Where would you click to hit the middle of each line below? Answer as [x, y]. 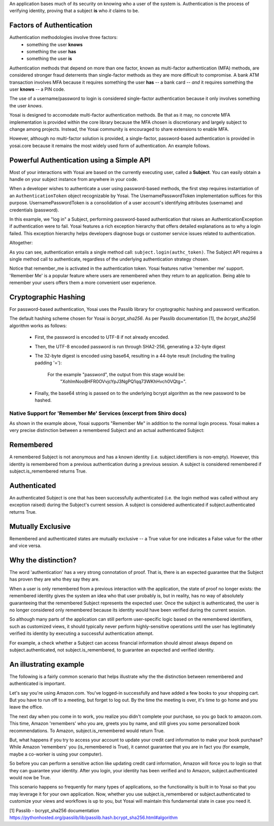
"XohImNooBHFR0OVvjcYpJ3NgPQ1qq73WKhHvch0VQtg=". [123, 382]
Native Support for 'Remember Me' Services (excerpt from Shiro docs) [98, 413]
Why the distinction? [43, 560]
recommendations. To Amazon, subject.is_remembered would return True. [87, 731]
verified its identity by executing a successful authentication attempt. [82, 633]
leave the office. [26, 707]
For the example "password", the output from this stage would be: [116, 374]
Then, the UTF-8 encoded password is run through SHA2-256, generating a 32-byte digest [130, 346]
